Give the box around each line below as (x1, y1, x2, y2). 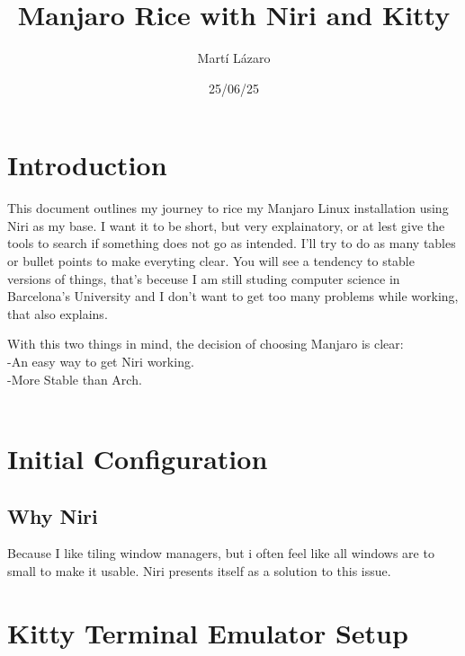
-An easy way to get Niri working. (7, 352, 194, 370)
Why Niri (7, 501, 98, 529)
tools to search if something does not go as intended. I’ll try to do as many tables (7, 234, 456, 253)
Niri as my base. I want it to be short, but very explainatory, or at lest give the (7, 216, 445, 235)
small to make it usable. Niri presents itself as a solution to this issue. (7, 561, 391, 580)
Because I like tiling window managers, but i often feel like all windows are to (7, 544, 434, 563)
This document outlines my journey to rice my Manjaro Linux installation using (7, 199, 449, 217)
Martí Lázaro (197, 49, 271, 67)
